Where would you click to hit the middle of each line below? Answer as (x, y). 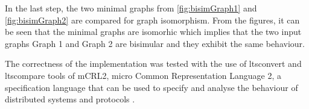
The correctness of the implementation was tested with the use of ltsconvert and (153, 64)
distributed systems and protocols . (70, 99)
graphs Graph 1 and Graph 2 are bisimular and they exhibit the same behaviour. (155, 43)
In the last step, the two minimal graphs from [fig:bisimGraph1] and (131, 8)
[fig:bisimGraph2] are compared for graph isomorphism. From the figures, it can (152, 20)
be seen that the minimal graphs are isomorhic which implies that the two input (153, 32)
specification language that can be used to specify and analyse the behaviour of (151, 87)
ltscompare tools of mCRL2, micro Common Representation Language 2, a (143, 75)
